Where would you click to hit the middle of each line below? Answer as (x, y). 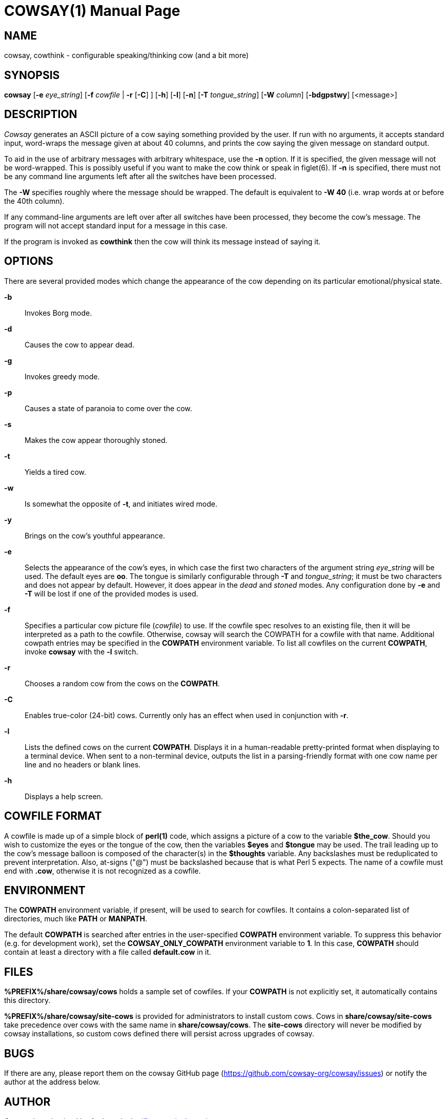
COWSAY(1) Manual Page (92, 11)
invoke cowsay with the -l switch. (82, 651)
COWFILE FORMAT (53, 816)
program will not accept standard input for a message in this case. (116, 225)
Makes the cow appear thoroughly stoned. (96, 440)
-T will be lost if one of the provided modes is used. (111, 593)
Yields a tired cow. (56, 472)
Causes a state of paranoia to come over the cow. (108, 408)
